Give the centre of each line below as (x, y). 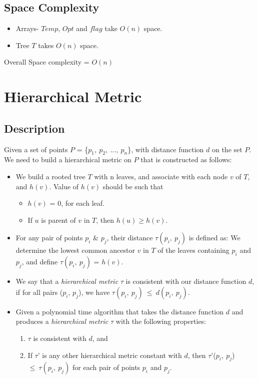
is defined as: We (214, 238)
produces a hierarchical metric (62, 321)
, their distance (130, 238)
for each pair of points (106, 367)
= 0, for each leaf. (77, 203)
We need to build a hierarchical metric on (68, 159)
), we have (94, 292)
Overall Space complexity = (47, 62)
